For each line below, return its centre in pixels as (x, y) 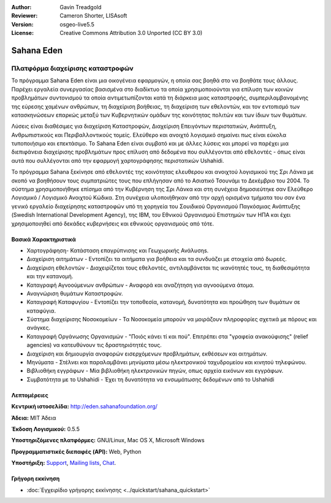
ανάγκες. (39, 328)
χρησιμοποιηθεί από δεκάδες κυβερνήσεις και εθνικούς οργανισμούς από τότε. (113, 224)
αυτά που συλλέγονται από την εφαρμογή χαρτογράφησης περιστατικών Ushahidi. (118, 160)
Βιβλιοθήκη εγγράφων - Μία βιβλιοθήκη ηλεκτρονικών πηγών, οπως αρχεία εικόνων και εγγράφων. (155, 371)
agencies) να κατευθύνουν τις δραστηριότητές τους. (94, 345)
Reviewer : (25, 16)
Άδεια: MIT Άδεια (34, 418)
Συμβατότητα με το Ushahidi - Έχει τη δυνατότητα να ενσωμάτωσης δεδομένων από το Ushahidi (150, 379)
